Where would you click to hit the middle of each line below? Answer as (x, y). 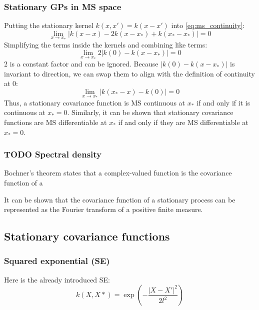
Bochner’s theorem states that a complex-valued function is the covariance (118, 173)
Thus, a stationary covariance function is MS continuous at (95, 102)
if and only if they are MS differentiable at (183, 122)
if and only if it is (223, 102)
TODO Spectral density (53, 154)
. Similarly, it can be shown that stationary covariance (150, 112)
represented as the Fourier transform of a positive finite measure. (103, 209)
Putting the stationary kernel (49, 25)
